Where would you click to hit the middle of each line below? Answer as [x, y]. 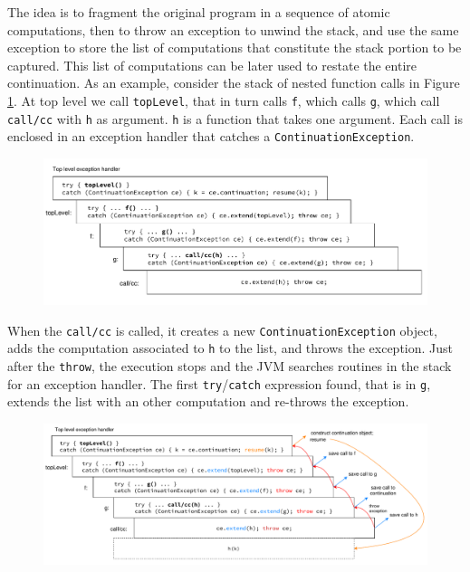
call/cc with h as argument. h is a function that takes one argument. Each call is [235, 118]
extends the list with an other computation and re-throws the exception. [208, 401]
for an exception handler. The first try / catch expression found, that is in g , [219, 383]
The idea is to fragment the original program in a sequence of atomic [199, 12]
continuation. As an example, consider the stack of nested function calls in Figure [234, 83]
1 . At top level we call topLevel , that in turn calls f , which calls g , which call [224, 100]
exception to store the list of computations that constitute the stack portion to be [235, 48]
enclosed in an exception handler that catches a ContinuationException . [211, 136]
